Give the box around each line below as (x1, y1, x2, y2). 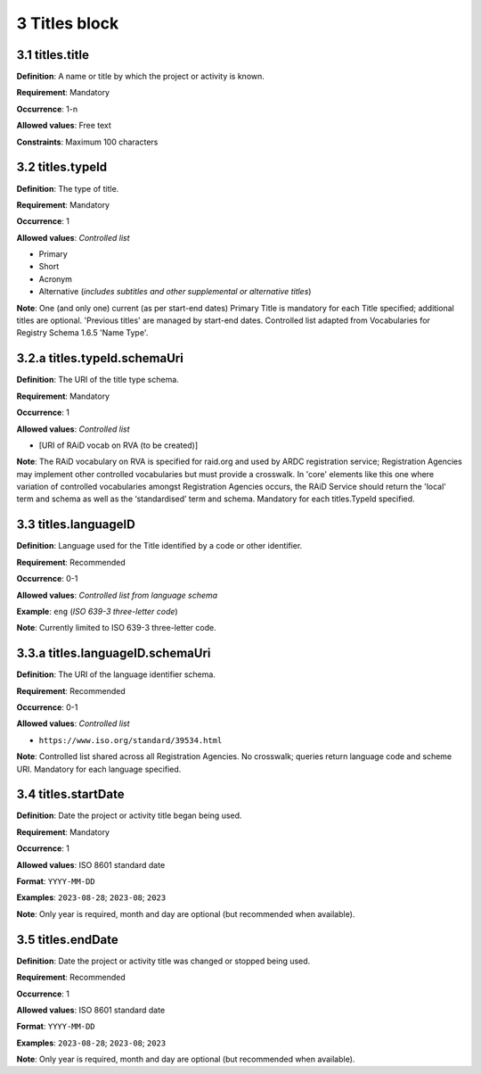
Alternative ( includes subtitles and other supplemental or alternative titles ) (38, 286, 312, 297)
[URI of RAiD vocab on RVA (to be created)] (38, 440, 199, 450)
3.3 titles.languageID (16, 517, 135, 533)
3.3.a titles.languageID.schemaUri (16, 646, 211, 661)
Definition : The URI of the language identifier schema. (16, 669, 216, 680)
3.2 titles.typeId (16, 160, 108, 175)
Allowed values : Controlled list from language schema (16, 590, 218, 600)
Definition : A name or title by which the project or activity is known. (16, 71, 265, 82)
